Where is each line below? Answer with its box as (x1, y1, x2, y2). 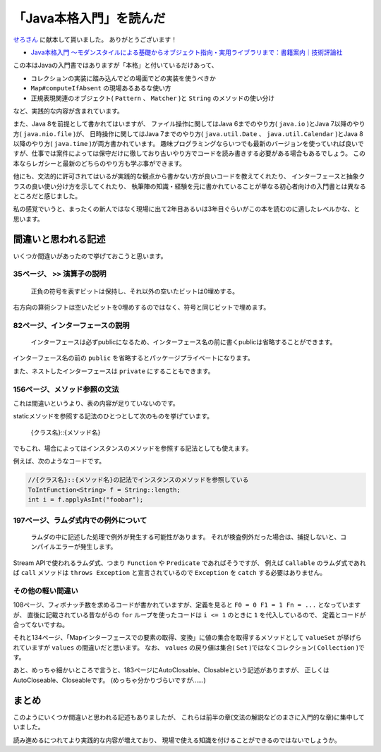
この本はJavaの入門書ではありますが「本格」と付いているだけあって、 (13, 61, 218, 70)
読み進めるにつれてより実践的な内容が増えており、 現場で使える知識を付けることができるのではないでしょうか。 (13, 736, 341, 744)
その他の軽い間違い (13, 586, 79, 595)
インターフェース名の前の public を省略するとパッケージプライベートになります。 (13, 353, 254, 363)
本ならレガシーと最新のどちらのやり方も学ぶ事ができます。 (13, 159, 186, 167)
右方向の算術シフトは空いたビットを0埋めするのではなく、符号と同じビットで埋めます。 (13, 303, 270, 312)
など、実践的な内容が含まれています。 (13, 107, 123, 115)
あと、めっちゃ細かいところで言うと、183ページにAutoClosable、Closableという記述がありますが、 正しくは (13, 666, 329, 674)
